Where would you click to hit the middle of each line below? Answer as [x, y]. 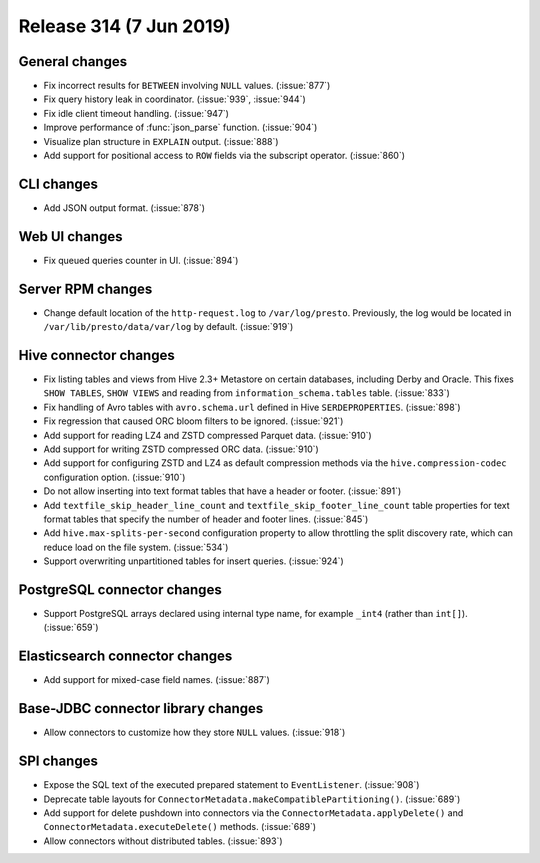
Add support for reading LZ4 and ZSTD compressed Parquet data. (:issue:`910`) [207, 435]
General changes [73, 61]
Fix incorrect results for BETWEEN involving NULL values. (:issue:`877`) [187, 86]
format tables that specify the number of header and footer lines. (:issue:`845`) [206, 519]
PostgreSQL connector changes [120, 589]
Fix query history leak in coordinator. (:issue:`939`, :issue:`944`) [175, 99]
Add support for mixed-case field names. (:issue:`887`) [156, 680]
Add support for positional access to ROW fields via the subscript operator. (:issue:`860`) [224, 156]
